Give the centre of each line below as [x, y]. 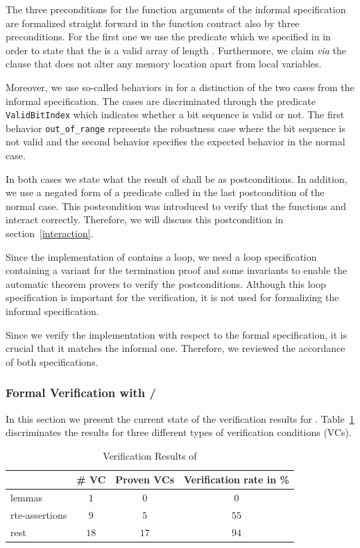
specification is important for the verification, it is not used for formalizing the [172, 297]
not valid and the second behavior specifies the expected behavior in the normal [175, 142]
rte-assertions [39, 515]
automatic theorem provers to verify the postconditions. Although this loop [166, 283]
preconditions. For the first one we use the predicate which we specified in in [168, 37]
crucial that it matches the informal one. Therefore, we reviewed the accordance [175, 348]
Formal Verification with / [81, 393]
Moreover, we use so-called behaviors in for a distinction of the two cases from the [180, 87]
